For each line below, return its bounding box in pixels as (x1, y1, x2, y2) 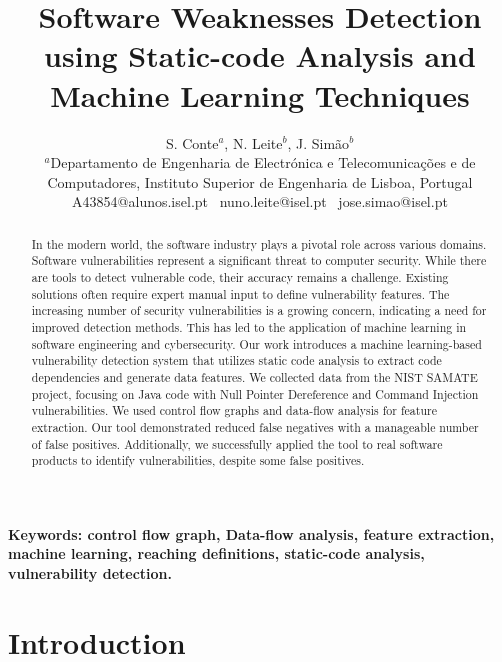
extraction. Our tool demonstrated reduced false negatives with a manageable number (31, 418, 479, 435)
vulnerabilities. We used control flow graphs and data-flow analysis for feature (31, 402, 437, 419)
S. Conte (165, 132, 219, 153)
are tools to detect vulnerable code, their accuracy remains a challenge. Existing (31, 268, 449, 285)
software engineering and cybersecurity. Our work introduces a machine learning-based (31, 335, 482, 352)
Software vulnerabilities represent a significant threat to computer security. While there (31, 252, 487, 269)
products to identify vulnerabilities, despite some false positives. (31, 452, 365, 469)
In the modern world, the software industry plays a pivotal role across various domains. (31, 235, 487, 252)
